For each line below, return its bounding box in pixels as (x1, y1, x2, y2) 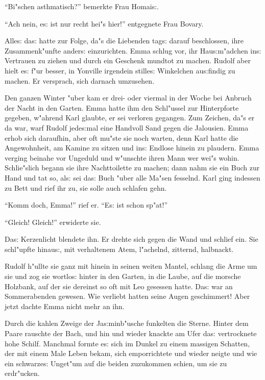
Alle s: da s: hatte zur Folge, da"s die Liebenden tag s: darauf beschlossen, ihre (5, 35, 244, 46)
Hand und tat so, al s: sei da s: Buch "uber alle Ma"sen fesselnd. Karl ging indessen (5, 172, 260, 183)
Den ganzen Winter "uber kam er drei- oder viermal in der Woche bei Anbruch (5, 92, 252, 103)
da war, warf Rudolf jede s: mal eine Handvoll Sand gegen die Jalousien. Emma (5, 122, 249, 133)
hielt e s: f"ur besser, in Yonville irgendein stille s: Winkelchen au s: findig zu (5, 65, 235, 75)
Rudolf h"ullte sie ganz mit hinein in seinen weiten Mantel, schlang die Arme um (5, 261, 257, 271)
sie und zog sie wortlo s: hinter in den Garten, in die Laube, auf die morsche (5, 271, 241, 282)
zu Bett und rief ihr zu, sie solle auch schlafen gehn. (5, 182, 167, 193)
